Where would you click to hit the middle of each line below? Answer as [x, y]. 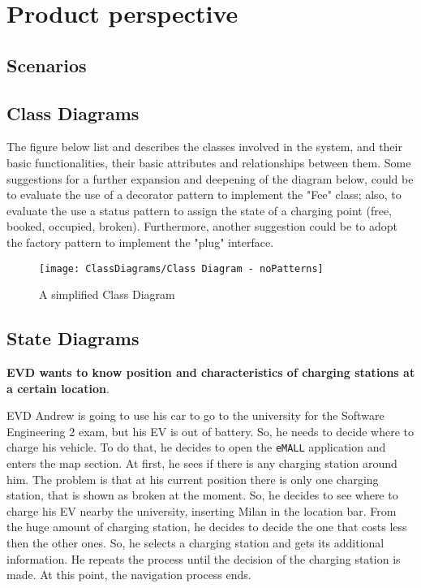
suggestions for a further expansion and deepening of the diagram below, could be [210, 178]
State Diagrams [73, 338]
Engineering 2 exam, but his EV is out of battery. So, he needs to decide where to [210, 431]
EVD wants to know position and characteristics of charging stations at [211, 372]
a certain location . [58, 388]
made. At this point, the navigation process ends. [129, 575]
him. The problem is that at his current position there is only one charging [193, 479]
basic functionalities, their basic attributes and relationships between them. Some [209, 162]
